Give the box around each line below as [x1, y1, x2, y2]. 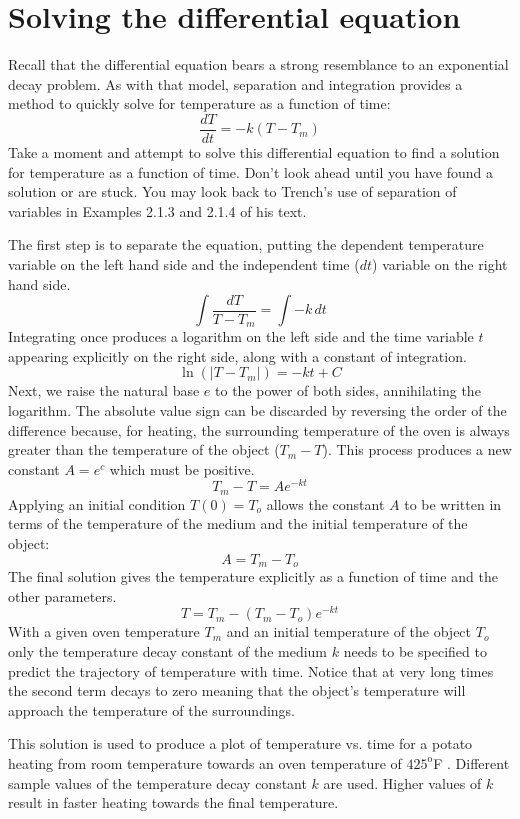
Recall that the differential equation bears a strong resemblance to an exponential [8, 54, 509, 75]
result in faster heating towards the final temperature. [8, 792, 339, 813]
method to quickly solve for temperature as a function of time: [8, 93, 391, 114]
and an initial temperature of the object [226, 621, 472, 642]
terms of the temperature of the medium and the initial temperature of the [8, 513, 468, 534]
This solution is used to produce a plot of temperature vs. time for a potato [8, 733, 473, 754]
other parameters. [8, 585, 117, 606]
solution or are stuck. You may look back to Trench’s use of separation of [8, 181, 457, 202]
